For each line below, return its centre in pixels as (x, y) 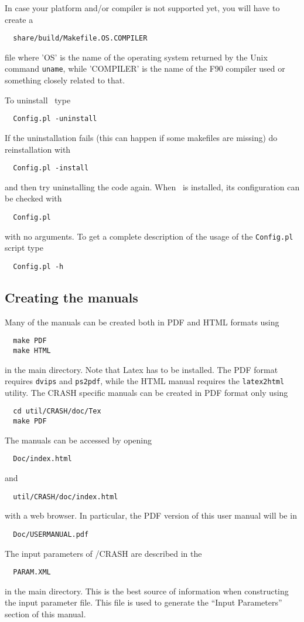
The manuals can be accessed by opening (78, 440)
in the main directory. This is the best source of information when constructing (147, 591)
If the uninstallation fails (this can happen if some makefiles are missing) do (141, 137)
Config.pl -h (38, 266)
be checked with (33, 198)
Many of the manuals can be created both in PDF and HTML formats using (142, 322)
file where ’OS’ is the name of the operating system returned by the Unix (136, 57)
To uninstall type (38, 100)
